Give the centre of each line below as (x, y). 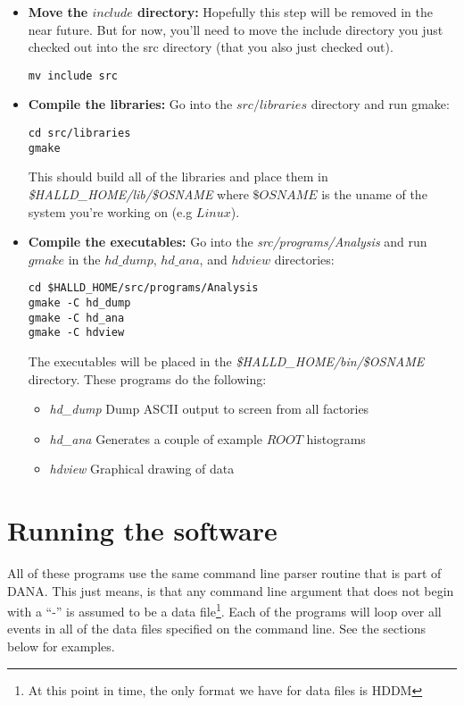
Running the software (142, 530)
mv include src (73, 76)
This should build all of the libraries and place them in (178, 176)
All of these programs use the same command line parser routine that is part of (224, 573)
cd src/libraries (79, 134)
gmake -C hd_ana (76, 318)
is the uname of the (374, 193)
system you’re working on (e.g (110, 211)
